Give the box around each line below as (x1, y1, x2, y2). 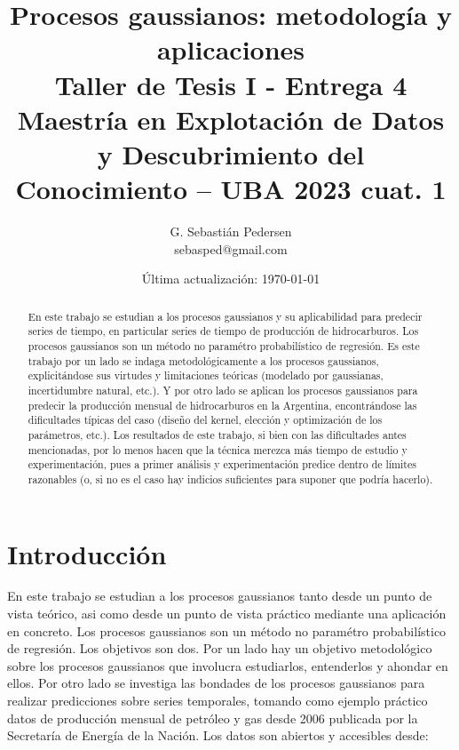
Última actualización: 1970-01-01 (141, 269, 321, 288)
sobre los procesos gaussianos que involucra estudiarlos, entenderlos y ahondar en (7, 656, 448, 674)
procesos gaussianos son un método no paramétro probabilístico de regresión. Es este (28, 338, 420, 353)
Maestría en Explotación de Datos (17, 100, 445, 137)
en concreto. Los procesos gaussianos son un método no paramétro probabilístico (7, 621, 447, 640)
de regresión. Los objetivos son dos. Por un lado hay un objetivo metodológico (7, 639, 432, 658)
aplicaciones (156, 31, 305, 68)
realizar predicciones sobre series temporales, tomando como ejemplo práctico (7, 691, 428, 710)
